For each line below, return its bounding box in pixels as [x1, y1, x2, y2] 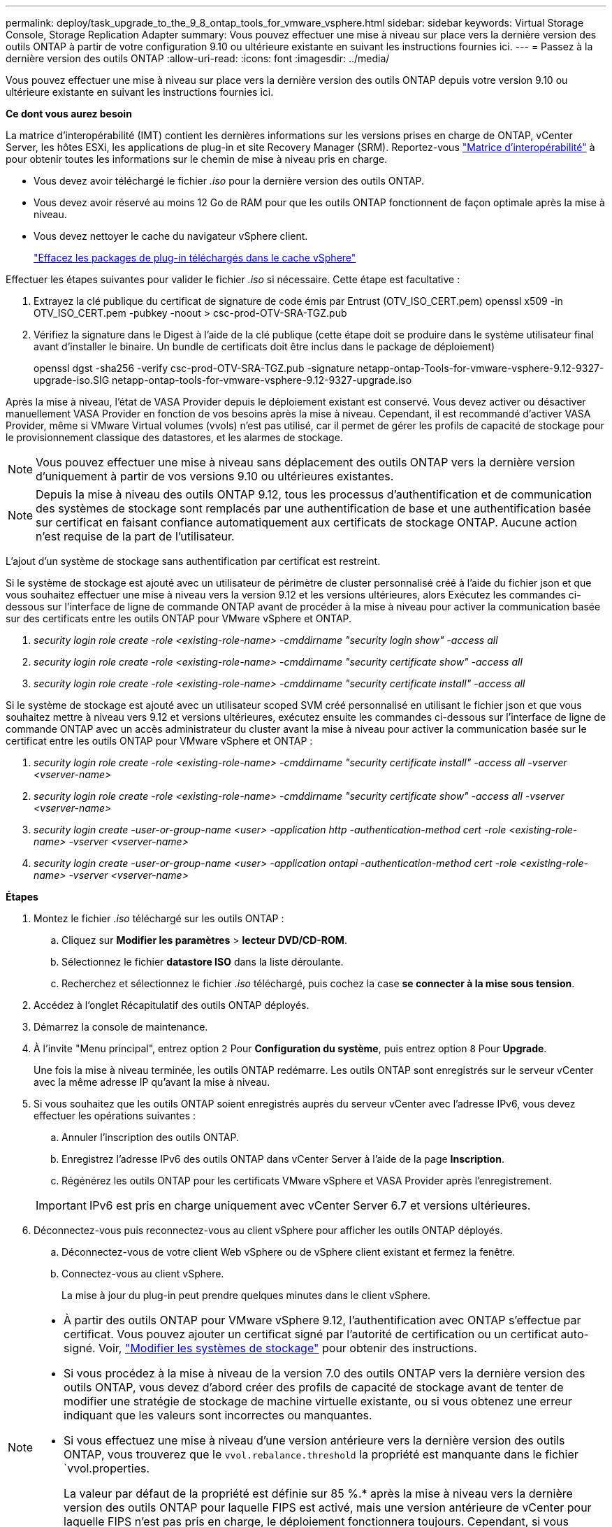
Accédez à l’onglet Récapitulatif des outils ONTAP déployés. [34, 999, 309, 1011]
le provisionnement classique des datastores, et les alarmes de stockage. [6, 431, 343, 443]
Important [36, 1198, 87, 1212]
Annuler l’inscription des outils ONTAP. [61, 1131, 239, 1143]
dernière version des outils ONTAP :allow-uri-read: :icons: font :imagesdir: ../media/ [6, 52, 390, 64]
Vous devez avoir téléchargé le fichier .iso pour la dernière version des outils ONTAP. [34, 175, 425, 187]
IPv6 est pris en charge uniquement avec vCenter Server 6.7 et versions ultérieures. [89, 1198, 531, 1212]
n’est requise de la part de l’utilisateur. [36, 529, 235, 543]
